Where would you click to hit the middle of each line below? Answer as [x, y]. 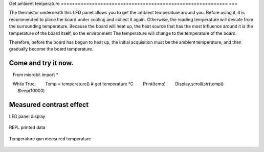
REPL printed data [27, 127]
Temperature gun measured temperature [50, 139]
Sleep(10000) [31, 91]
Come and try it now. [41, 63]
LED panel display [27, 116]
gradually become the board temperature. [51, 49]
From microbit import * [35, 75]
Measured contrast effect [49, 105]
